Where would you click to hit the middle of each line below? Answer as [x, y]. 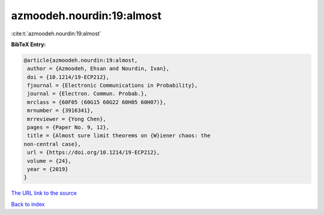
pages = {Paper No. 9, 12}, [68, 128]
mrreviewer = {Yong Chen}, [67, 119]
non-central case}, [52, 144]
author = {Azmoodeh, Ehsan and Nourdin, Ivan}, [98, 69]
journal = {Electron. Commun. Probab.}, [87, 94]
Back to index [28, 204]
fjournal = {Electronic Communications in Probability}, [112, 86]
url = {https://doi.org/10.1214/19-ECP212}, [94, 152]
